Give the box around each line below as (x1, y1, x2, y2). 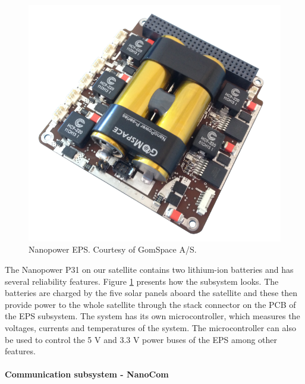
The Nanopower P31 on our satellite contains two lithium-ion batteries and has (5, 263, 294, 276)
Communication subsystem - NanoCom (5, 368, 169, 380)
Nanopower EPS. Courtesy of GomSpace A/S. (29, 243, 197, 256)
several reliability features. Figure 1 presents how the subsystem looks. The (5, 275, 279, 287)
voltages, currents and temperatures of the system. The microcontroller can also (5, 322, 296, 334)
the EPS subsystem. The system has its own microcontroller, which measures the (5, 310, 300, 322)
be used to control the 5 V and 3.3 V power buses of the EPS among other (5, 333, 278, 345)
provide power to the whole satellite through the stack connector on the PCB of (5, 298, 296, 310)
